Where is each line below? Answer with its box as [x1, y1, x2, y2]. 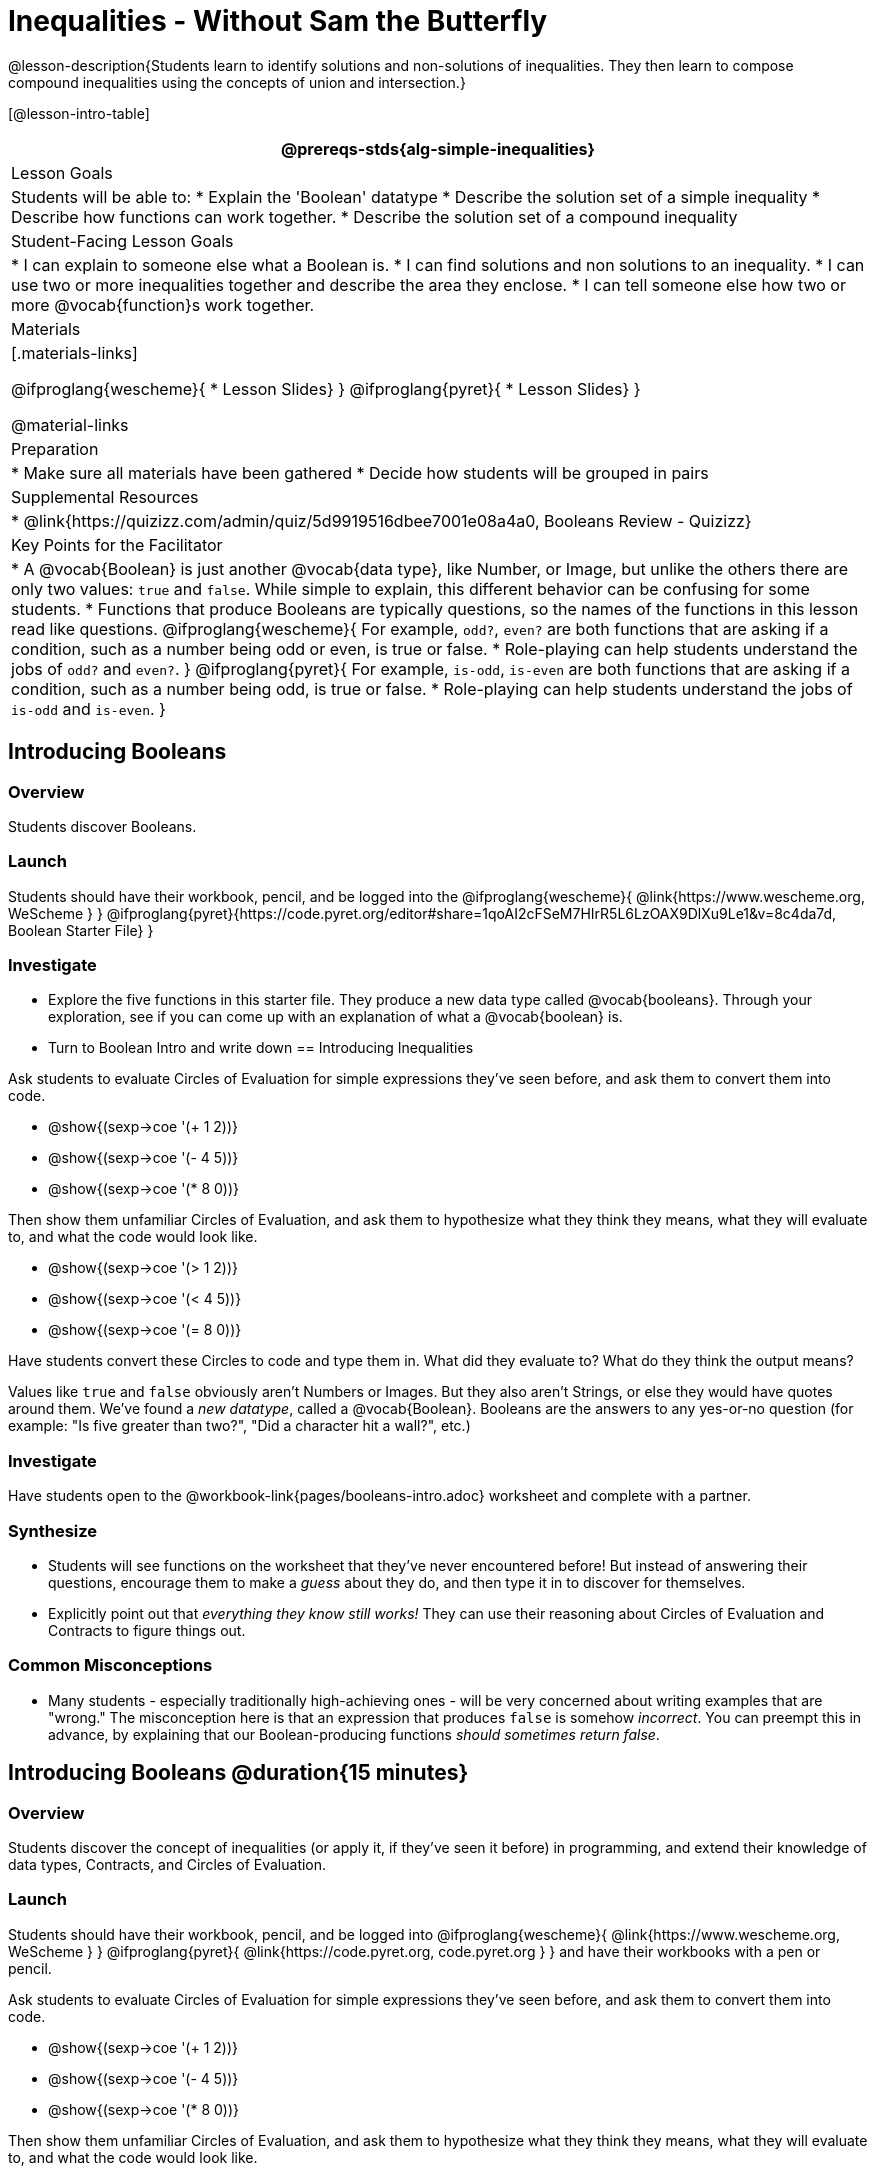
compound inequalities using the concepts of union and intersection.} [8, 73, 466, 91]
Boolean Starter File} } [8, 921, 154, 939]
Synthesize [8, 1520, 98, 1541]
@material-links [11, 414, 129, 435]
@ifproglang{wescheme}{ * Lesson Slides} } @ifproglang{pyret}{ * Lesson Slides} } [11, 378, 641, 399]
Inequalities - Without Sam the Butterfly [8, 4, 548, 38]
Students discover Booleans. [8, 817, 197, 835]
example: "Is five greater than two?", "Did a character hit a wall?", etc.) [8, 1417, 471, 1435]
